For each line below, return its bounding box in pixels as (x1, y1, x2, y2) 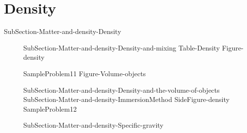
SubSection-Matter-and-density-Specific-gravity (23, 120, 164, 130)
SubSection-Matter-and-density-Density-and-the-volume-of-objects (23, 84, 220, 95)
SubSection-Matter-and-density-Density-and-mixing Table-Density (23, 42, 220, 52)
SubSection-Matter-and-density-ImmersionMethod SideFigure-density (23, 94, 230, 104)
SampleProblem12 (23, 103, 77, 114)
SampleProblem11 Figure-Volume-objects (23, 68, 146, 78)
